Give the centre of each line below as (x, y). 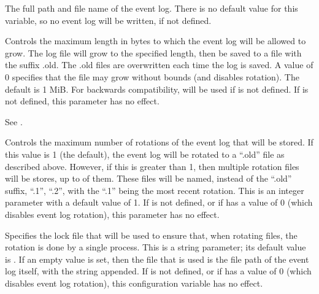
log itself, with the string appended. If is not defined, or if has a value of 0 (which (158, 271)
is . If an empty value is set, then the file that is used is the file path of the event (157, 259)
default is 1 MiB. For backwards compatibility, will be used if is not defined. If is (157, 89)
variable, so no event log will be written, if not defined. (108, 20)
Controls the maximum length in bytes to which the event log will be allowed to (156, 41)
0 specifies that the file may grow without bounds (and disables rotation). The (152, 76)
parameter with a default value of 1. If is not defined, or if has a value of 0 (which (159, 202)
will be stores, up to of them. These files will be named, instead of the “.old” (148, 178)
